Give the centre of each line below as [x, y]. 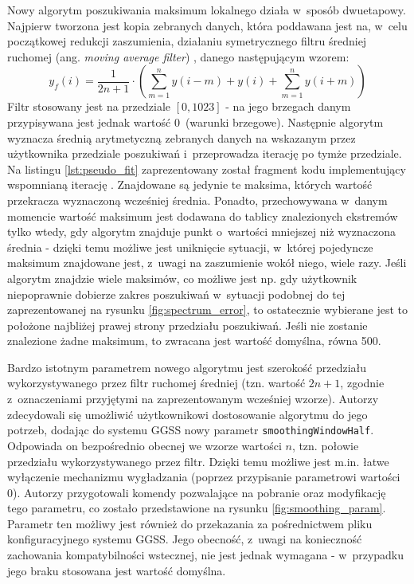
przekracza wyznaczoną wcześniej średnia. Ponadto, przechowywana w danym [197, 200]
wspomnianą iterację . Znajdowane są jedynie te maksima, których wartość [190, 184]
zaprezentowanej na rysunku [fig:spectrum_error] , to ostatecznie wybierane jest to [208, 310]
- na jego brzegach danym [288, 106]
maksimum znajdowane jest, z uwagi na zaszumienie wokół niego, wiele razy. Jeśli [207, 263]
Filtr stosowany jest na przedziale [89, 106]
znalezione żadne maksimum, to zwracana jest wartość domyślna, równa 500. [194, 341]
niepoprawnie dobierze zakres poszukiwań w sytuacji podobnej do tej [176, 294]
